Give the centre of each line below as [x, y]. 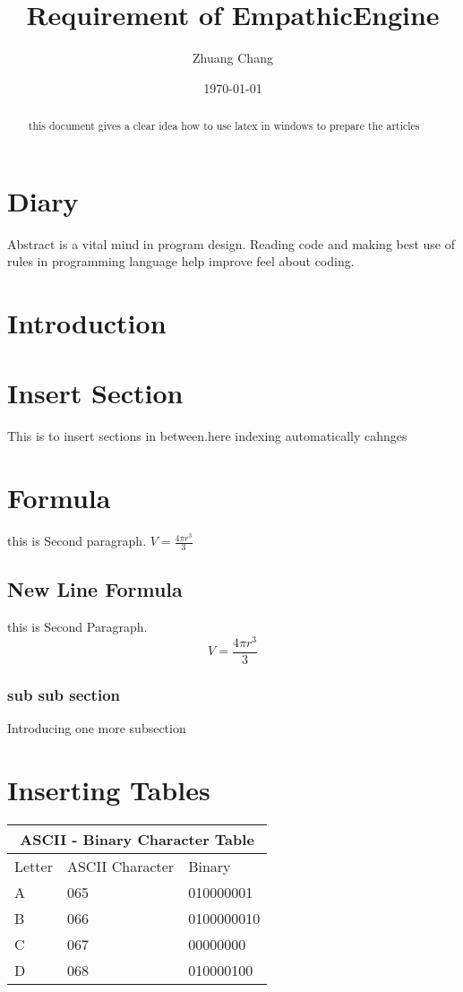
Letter [34, 866]
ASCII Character [120, 866]
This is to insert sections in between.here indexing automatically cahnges [207, 436]
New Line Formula [95, 589]
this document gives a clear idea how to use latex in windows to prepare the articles [224, 126]
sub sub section [64, 694]
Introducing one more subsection [97, 728]
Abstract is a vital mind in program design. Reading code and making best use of [231, 243]
